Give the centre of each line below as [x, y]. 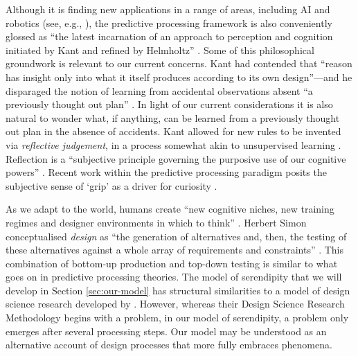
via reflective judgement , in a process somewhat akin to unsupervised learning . [173, 144]
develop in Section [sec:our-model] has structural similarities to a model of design [178, 290]
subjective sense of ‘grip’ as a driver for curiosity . [111, 185]
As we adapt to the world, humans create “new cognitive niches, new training [170, 209]
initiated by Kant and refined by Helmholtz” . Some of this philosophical [160, 50]
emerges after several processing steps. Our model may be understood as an [166, 331]
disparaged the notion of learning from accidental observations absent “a [159, 90]
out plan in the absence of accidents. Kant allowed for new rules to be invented [173, 131]
